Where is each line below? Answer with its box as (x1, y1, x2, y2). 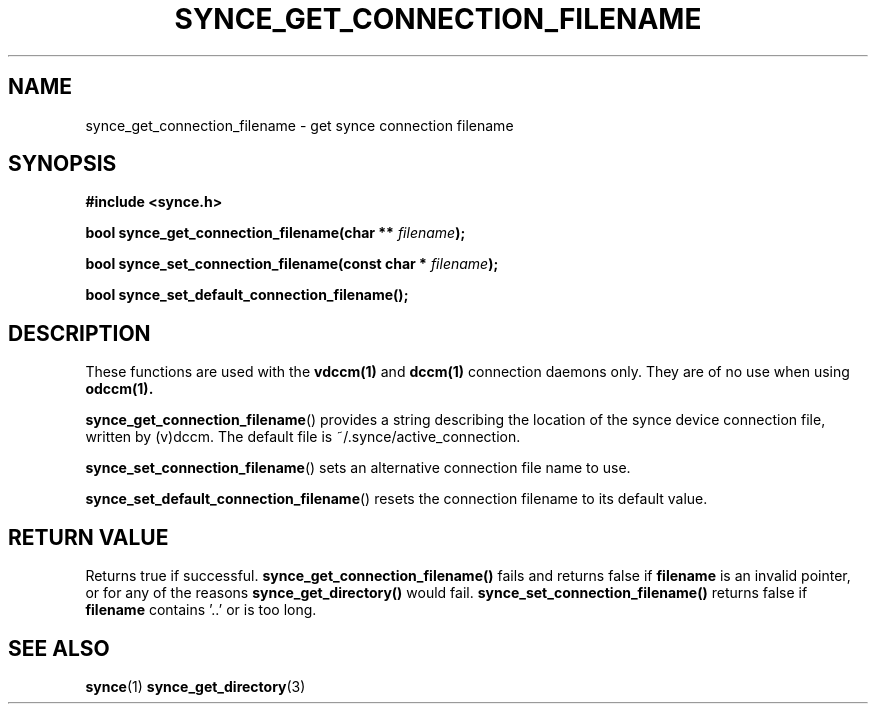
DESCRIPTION (8, 320, 151, 346)
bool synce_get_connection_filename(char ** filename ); (85, 224, 466, 242)
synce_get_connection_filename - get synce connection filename (85, 116, 514, 134)
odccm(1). (85, 380, 154, 398)
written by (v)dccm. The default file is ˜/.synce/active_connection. (85, 428, 521, 446)
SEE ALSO (8, 635, 110, 661)
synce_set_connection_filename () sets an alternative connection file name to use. (85, 459, 631, 477)
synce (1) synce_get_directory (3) (85, 677, 306, 695)
